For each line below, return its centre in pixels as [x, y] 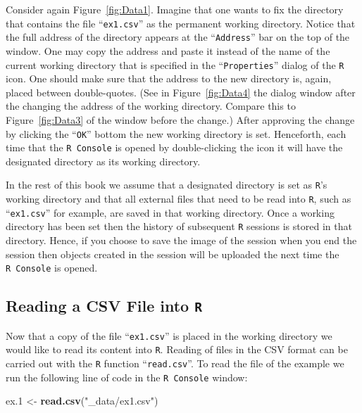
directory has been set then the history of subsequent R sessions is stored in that [179, 226]
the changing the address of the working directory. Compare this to [151, 106]
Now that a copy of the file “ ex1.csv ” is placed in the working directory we [169, 335]
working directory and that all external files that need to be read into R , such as [179, 199]
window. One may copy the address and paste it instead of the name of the [168, 50]
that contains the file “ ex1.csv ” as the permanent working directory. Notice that [181, 23]
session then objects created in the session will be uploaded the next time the [173, 254]
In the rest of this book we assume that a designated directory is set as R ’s [167, 185]
